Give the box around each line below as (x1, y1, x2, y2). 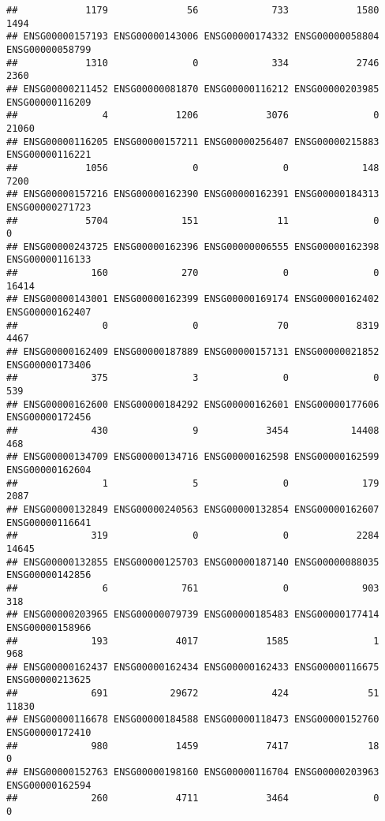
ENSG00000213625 (6, 674, 92, 686)
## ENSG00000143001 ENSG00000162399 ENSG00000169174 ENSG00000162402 (6, 293, 379, 305)
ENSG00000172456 (6, 412, 92, 424)
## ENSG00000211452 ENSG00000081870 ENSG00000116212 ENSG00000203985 (6, 83, 379, 95)
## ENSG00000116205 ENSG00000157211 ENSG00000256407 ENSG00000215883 (6, 136, 379, 147)
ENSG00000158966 (6, 621, 92, 633)
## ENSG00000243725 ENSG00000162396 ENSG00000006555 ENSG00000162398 (6, 241, 379, 252)
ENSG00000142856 (6, 569, 92, 581)
